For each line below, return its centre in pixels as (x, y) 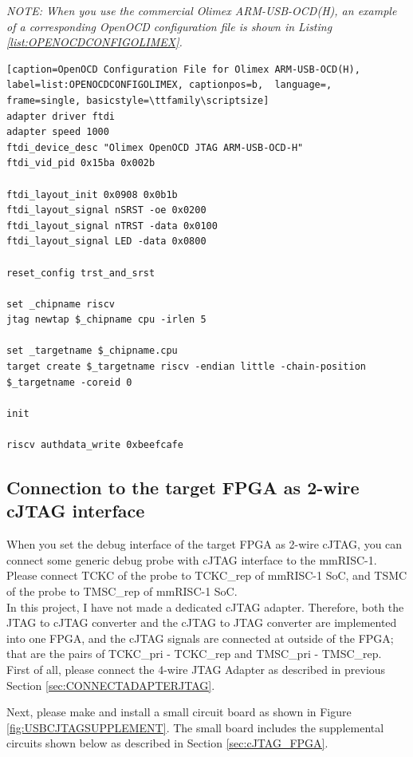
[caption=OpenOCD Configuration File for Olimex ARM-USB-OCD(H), (183, 69)
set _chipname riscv (61, 304)
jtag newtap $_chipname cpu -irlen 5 (106, 320)
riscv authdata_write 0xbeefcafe (95, 445)
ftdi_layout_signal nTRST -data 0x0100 (112, 226)
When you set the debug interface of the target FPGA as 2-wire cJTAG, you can (205, 544)
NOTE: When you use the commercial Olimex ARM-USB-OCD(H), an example (202, 10)
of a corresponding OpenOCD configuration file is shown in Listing (169, 26)
